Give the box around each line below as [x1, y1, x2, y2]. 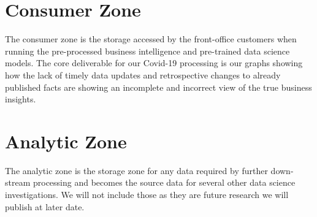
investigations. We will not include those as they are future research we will [5, 188, 289, 200]
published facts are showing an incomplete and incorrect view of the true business [5, 80, 312, 93]
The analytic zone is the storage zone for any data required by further [5, 164, 268, 177]
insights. [5, 93, 36, 105]
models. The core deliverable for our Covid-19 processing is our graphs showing [5, 56, 303, 69]
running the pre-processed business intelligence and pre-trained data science [5, 44, 290, 57]
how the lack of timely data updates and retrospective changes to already [5, 68, 281, 81]
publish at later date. [5, 200, 85, 213]
